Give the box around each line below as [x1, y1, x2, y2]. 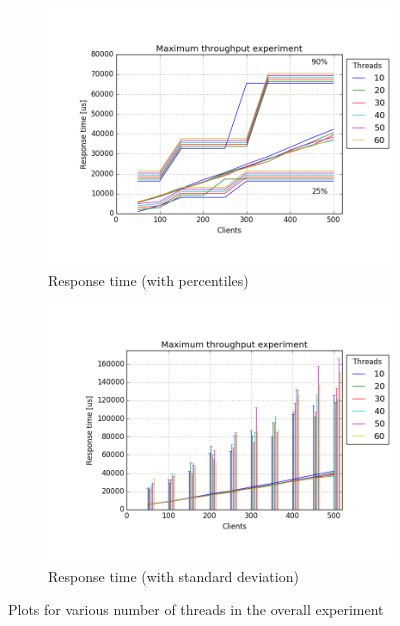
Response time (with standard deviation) [48, 565, 299, 586]
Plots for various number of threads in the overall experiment [8, 599, 384, 620]
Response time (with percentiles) [48, 269, 249, 290]
